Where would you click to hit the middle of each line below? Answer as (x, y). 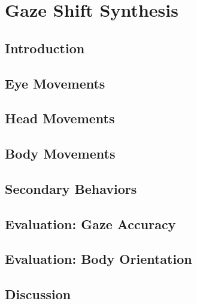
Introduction (45, 48)
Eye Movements (55, 83)
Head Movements (60, 118)
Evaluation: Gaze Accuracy (90, 224)
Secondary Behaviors (71, 188)
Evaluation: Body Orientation (99, 259)
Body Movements (60, 153)
